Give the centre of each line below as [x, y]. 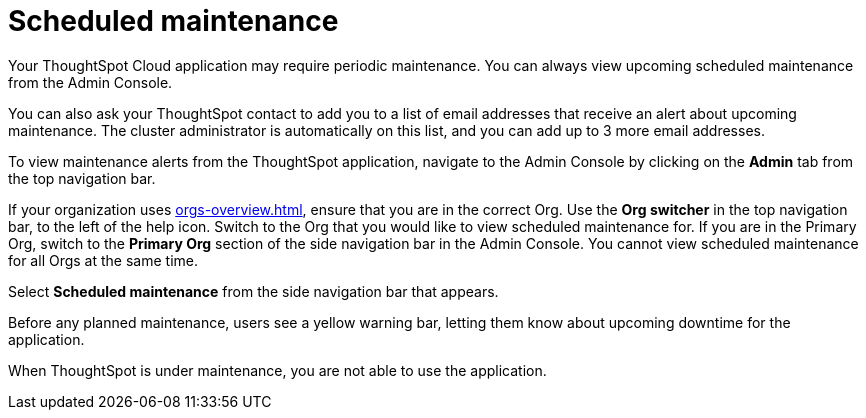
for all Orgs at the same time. [103, 260]
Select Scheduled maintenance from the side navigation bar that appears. [253, 291]
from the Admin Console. [90, 82]
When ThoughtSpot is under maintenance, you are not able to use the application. [277, 370]
